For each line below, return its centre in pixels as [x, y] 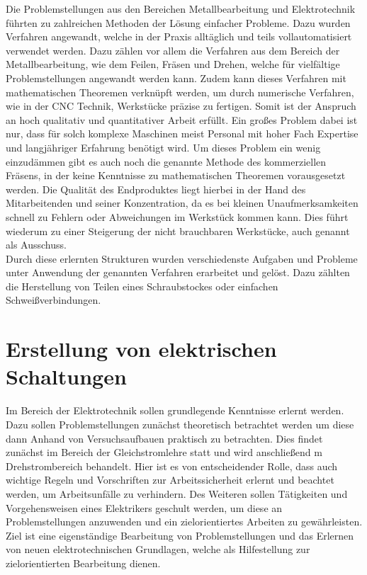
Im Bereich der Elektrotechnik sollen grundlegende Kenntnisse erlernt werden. [175, 410]
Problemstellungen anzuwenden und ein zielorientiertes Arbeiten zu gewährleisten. [184, 522]
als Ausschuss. [36, 245]
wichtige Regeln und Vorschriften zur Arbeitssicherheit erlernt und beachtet [170, 480]
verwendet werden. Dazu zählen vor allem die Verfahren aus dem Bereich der [173, 50]
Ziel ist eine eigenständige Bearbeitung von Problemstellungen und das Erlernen [180, 535]
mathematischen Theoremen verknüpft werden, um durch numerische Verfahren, [180, 92]
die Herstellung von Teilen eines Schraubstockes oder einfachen [142, 286]
